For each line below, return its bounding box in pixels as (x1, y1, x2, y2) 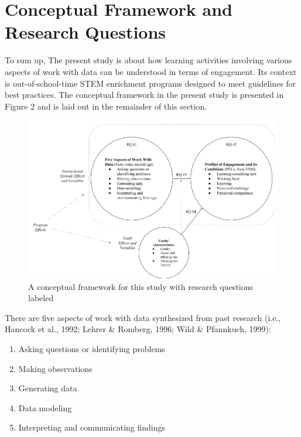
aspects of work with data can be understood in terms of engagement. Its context (5, 65, 297, 77)
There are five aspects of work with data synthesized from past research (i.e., (5, 311, 281, 323)
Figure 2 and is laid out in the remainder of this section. (5, 100, 207, 112)
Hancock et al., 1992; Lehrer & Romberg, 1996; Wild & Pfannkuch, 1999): (5, 323, 271, 335)
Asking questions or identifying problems (18, 342, 165, 354)
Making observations (18, 362, 93, 374)
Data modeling (18, 401, 72, 414)
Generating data (18, 382, 77, 394)
